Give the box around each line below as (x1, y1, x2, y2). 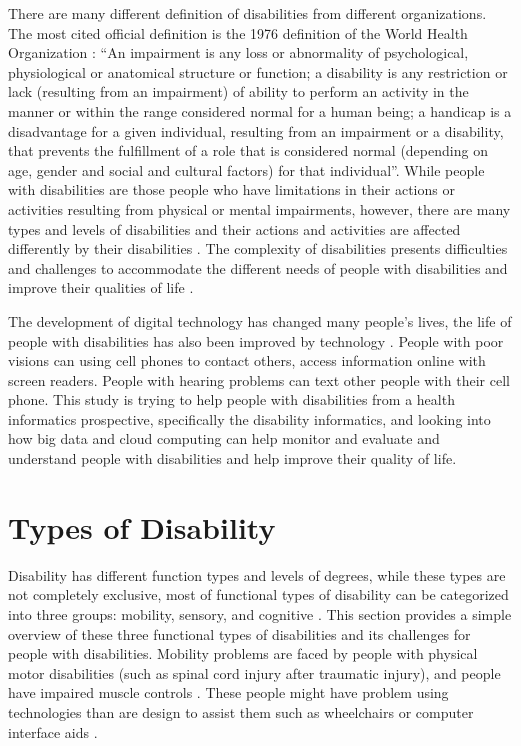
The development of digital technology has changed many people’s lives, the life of (8, 310, 512, 331)
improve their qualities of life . (8, 277, 194, 298)
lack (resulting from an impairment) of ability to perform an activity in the (8, 81, 469, 102)
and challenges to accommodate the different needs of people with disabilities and (8, 257, 508, 278)
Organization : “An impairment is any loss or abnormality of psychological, (8, 42, 469, 63)
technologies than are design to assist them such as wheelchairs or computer (8, 701, 474, 722)
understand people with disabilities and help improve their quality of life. (8, 448, 457, 469)
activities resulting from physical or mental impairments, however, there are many (8, 198, 511, 219)
